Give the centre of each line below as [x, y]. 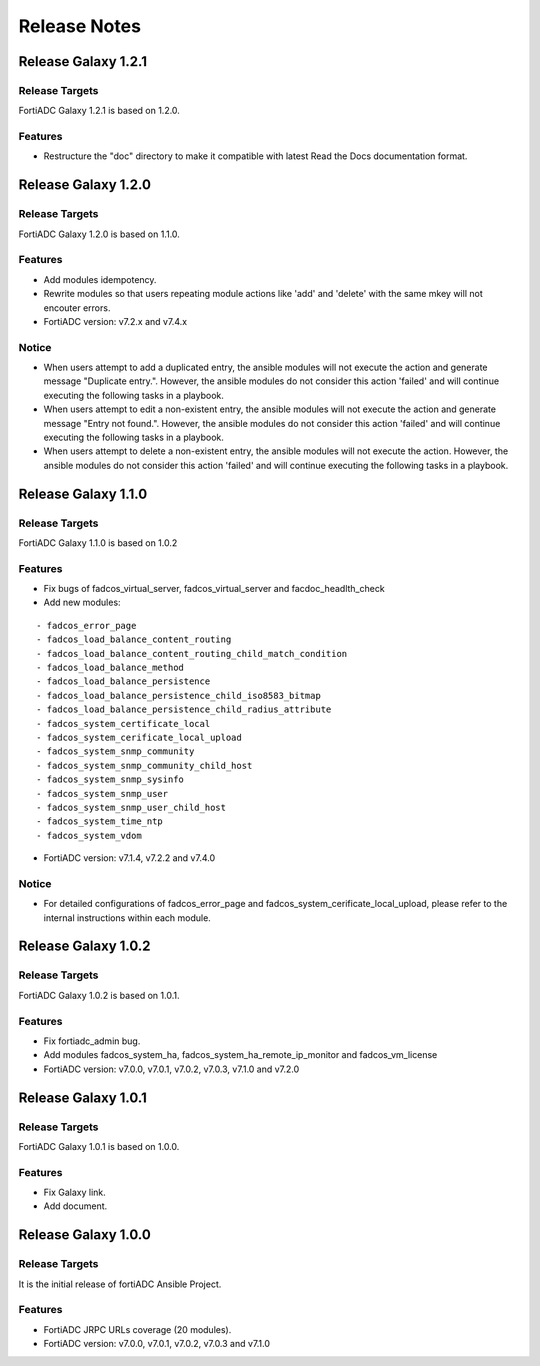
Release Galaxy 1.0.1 [82, 1097]
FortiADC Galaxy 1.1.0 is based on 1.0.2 [98, 542]
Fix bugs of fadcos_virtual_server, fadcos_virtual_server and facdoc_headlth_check [214, 589]
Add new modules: [82, 602]
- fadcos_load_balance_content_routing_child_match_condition [192, 653]
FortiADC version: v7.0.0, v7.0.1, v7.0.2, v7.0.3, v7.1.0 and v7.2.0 [171, 1069]
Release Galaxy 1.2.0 [85, 185]
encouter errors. [77, 307]
